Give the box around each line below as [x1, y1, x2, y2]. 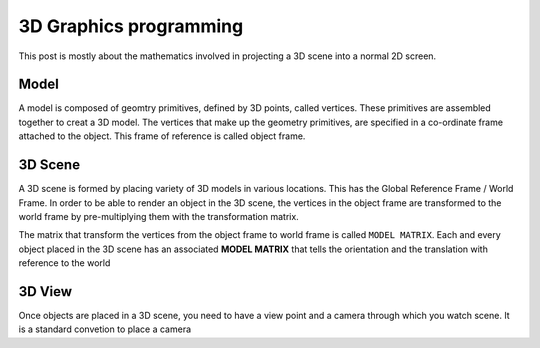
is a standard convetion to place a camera [18, 323, 192, 335]
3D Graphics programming [18, 15, 244, 37]
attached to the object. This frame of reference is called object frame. [18, 130, 306, 142]
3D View [18, 283, 73, 300]
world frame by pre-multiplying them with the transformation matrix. [18, 210, 299, 222]
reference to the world [18, 257, 111, 269]
